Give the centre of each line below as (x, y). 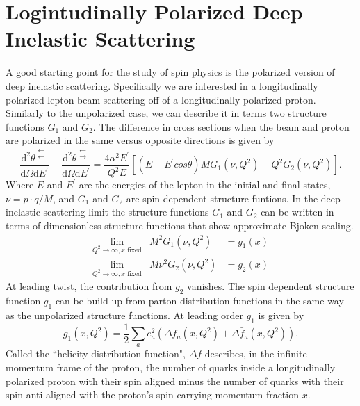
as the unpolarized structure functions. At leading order (124, 315)
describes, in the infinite (256, 354)
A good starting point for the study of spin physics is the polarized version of (170, 72)
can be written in (297, 212)
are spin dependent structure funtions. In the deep (233, 198)
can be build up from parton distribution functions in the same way (199, 301)
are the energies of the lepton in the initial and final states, (205, 185)
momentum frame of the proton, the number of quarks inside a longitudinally (171, 367)
